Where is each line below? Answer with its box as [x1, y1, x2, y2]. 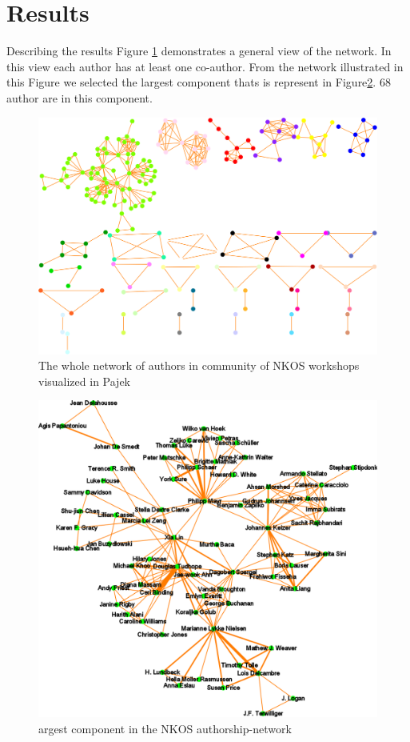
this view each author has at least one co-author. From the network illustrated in [6, 58, 404, 74]
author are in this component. [6, 89, 153, 106]
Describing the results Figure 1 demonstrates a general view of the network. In [6, 42, 392, 59]
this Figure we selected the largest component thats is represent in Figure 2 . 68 [6, 74, 391, 90]
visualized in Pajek [38, 372, 131, 389]
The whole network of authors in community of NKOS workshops [38, 357, 360, 374]
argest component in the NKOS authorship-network [38, 720, 292, 736]
